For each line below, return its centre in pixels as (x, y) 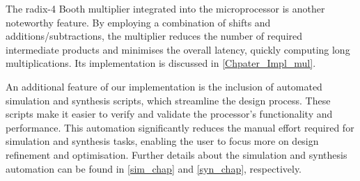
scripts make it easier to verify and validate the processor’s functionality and (169, 114)
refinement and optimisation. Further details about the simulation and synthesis (177, 154)
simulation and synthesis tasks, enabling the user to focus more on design (162, 141)
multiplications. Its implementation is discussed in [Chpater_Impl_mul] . (161, 63)
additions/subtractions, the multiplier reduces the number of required (154, 36)
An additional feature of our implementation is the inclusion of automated (164, 86)
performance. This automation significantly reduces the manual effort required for (180, 127)
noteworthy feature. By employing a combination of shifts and (138, 22)
